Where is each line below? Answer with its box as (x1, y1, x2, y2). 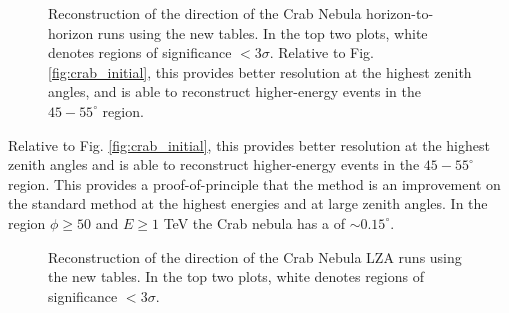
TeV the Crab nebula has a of (163, 212, 345, 233)
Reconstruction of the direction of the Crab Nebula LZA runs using (48, 246, 462, 267)
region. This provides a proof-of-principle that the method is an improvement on (8, 173, 501, 194)
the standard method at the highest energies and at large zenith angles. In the (8, 193, 488, 214)
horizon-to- (366, 3, 434, 23)
